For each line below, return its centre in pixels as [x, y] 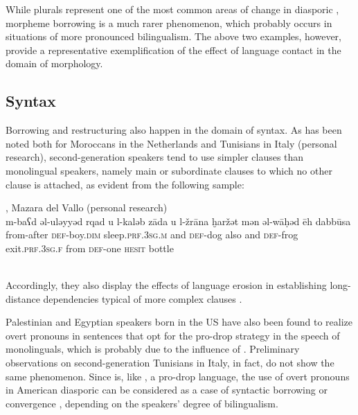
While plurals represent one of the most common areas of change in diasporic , [172, 9]
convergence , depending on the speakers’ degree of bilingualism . [142, 403]
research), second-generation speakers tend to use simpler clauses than [155, 157]
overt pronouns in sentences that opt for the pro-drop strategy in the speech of [173, 335]
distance [23, 298]
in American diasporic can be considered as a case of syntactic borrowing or [167, 390]
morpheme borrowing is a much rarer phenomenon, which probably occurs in [169, 23]
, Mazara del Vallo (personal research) [87, 207]
